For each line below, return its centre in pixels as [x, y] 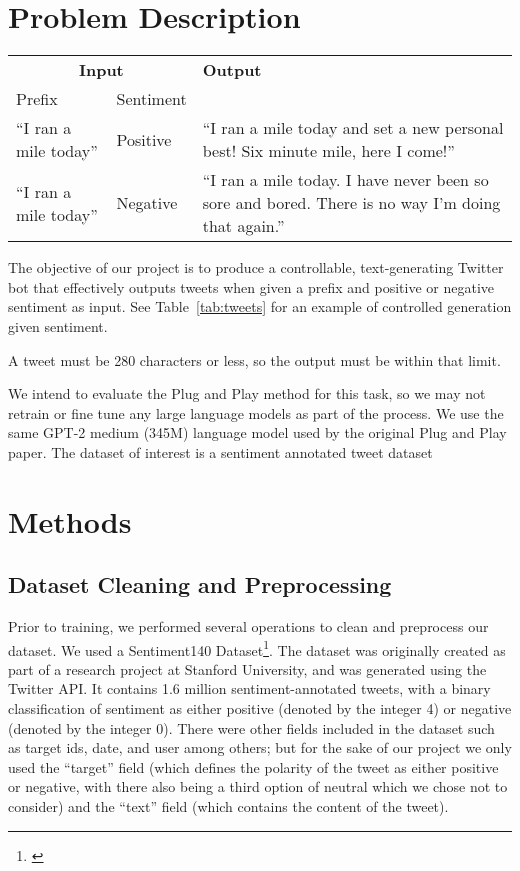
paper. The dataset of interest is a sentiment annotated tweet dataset [220, 451]
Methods [70, 520]
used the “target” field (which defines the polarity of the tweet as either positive [253, 766]
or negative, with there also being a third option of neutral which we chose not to [258, 786]
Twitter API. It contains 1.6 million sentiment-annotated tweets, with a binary [249, 688]
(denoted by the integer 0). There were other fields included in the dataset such [251, 727]
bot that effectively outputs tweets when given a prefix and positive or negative [251, 286]
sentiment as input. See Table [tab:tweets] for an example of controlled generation [260, 306]
